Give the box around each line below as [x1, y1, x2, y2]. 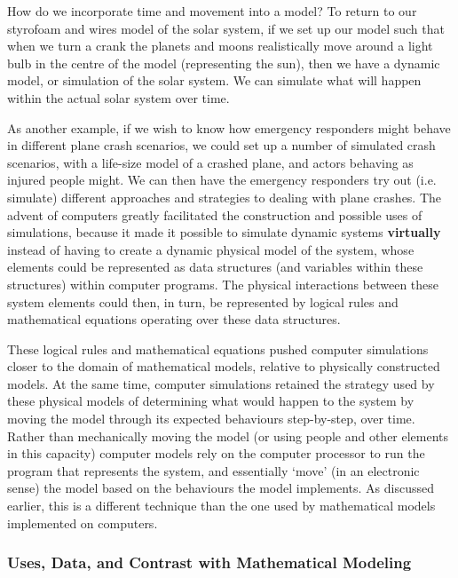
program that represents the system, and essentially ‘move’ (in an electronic [7, 461, 420, 479]
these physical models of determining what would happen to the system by [7, 392, 415, 410]
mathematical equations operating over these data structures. [7, 310, 341, 329]
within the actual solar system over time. [7, 88, 230, 107]
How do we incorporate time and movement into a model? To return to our [7, 2, 417, 20]
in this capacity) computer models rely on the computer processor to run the [7, 444, 425, 463]
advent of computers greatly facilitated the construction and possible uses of [7, 205, 422, 224]
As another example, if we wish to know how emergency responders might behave [7, 118, 451, 137]
